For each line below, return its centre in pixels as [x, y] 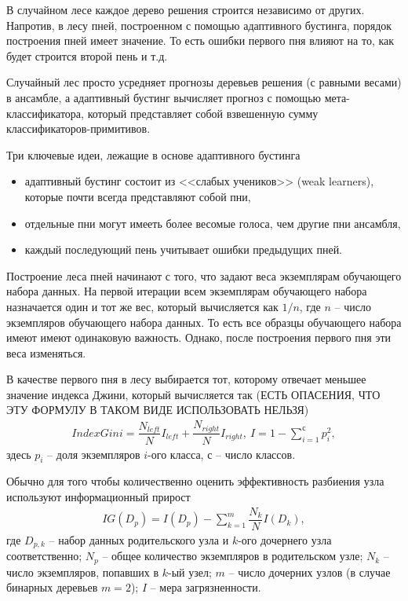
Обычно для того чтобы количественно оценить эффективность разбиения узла [195, 481]
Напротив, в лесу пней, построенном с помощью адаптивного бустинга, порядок [199, 25]
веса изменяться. [46, 352]
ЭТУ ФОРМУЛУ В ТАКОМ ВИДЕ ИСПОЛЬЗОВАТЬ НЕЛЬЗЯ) [158, 410]
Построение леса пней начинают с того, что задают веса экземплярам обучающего [204, 275]
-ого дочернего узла [285, 539]
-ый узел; [190, 572]
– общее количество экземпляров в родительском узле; [233, 556]
